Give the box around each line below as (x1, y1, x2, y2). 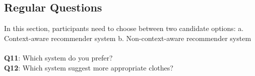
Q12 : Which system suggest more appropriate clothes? (4, 62, 173, 72)
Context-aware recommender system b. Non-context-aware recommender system (4, 32, 251, 43)
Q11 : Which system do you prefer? (4, 52, 113, 62)
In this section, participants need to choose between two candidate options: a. (4, 23, 244, 33)
